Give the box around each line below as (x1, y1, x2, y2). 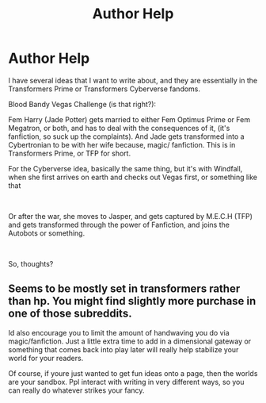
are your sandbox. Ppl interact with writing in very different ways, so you (8, 377, 245, 386)
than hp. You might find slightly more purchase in (8, 294, 256, 308)
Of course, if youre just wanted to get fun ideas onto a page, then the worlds (8, 368, 258, 378)
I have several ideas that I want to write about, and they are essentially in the (8, 75, 258, 85)
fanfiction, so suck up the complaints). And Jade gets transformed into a (8, 132, 245, 141)
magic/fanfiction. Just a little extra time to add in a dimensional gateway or (8, 336, 252, 346)
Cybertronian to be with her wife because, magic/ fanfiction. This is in (8, 140, 236, 149)
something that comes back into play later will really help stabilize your (8, 344, 239, 354)
